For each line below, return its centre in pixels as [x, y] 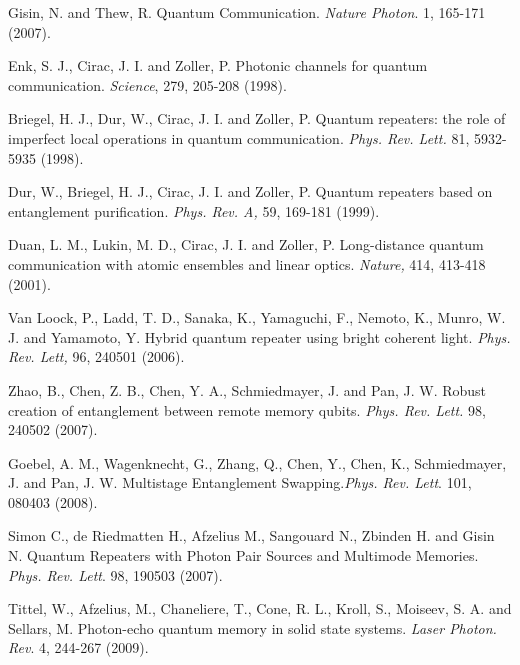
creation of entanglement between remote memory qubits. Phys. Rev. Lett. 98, [247, 409]
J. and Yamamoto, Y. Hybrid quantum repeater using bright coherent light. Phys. [259, 336]
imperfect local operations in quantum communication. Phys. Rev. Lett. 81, [239, 137]
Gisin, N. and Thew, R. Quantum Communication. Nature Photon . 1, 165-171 [247, 12]
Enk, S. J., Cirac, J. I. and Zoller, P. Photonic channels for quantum [218, 65]
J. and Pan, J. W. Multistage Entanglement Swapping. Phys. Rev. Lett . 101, [240, 482]
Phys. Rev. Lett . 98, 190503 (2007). [115, 574]
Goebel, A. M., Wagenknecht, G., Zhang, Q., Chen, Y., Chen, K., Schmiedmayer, [257, 462]
